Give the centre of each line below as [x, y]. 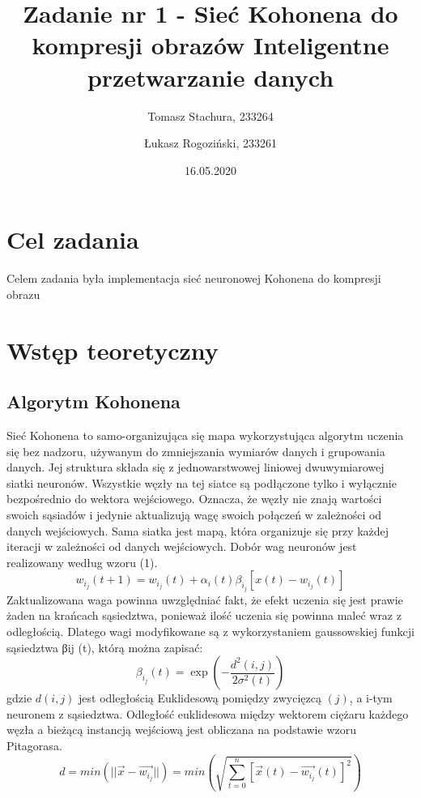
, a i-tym [371, 698]
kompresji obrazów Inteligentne [210, 45]
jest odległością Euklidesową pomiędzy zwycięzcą [200, 698]
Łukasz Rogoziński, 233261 [210, 143]
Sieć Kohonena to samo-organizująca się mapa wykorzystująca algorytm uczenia [205, 435]
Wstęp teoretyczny [113, 350]
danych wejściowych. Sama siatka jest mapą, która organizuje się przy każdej [198, 530]
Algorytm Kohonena [94, 401]
